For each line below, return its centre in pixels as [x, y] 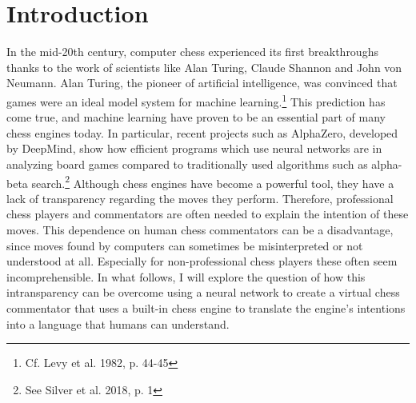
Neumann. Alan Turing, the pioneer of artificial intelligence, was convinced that [202, 83]
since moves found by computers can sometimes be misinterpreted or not [185, 245]
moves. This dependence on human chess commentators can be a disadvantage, [200, 229]
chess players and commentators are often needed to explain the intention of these [208, 214]
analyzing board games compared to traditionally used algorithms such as [187, 164]
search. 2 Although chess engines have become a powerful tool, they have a [213, 182]
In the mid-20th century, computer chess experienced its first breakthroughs [192, 52]
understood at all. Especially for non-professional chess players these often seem [202, 261]
